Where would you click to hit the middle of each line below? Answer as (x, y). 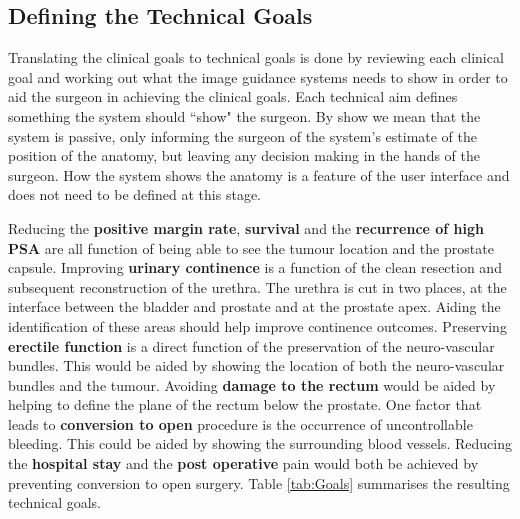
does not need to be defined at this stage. (134, 194)
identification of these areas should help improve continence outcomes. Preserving (257, 325)
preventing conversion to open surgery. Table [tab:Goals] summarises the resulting (259, 482)
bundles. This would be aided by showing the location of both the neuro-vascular (256, 365)
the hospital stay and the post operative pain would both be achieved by (243, 463)
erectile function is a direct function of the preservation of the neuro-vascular (251, 345)
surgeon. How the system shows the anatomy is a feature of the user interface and (259, 174)
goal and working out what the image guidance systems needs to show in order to (258, 76)
